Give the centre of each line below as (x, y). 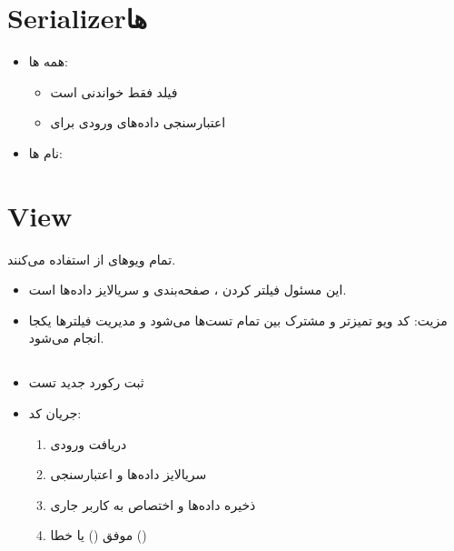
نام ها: (45, 152)
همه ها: (48, 61)
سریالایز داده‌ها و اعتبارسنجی (128, 474)
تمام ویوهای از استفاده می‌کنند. (92, 259)
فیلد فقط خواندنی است (114, 91)
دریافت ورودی (89, 443)
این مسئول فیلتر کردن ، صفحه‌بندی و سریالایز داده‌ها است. (188, 290)
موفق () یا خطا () (99, 535)
